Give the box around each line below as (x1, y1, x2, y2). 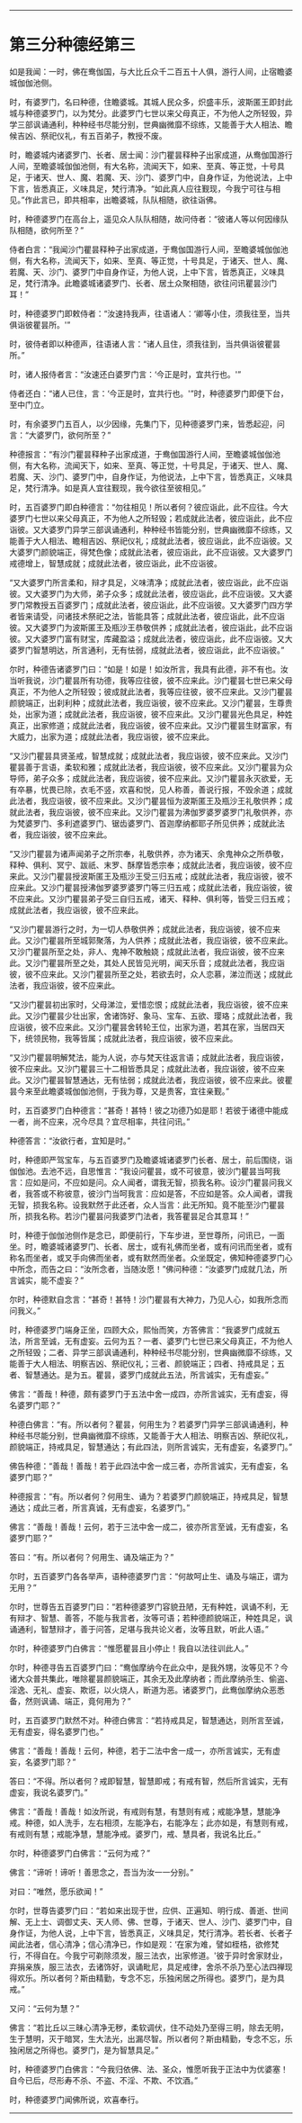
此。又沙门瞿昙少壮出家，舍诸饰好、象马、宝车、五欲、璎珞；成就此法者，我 (9, 1010, 293, 1021)
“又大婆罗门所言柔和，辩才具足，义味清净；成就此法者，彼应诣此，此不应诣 (9, 577, 289, 588)
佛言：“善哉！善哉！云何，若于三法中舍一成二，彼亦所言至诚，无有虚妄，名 (9, 1521, 289, 1531)
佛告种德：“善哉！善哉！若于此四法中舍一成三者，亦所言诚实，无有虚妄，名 (9, 1460, 289, 1471)
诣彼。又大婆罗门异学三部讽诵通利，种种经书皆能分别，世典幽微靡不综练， (9, 524, 285, 535)
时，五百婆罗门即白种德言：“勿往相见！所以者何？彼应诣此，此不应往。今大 (9, 501, 289, 512)
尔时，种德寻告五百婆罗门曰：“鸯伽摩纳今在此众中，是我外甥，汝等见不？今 (9, 1662, 289, 1673)
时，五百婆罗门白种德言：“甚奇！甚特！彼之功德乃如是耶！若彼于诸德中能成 (9, 1105, 289, 1116)
